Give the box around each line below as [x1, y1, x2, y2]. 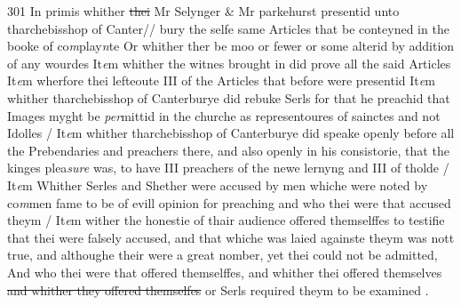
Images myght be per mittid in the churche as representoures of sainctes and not [7, 106, 441, 124]
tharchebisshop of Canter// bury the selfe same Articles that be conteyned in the [7, 19, 449, 37]
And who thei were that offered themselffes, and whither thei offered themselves [7, 262, 442, 281]
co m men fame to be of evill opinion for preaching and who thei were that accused [7, 193, 451, 212]
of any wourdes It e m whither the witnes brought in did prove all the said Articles [7, 53, 451, 72]
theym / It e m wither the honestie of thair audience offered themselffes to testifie [7, 211, 445, 229]
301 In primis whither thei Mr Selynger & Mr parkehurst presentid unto [7, 2, 400, 20]
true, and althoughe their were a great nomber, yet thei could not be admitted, [7, 245, 438, 264]
